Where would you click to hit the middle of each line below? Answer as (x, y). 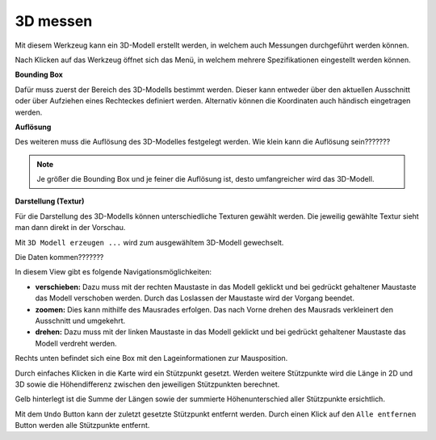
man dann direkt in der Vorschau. (70, 228)
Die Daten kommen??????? (59, 258)
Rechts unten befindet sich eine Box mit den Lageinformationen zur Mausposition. (151, 358)
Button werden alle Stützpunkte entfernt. (82, 425)
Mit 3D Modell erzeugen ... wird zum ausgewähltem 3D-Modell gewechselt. (149, 242)
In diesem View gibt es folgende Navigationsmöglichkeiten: (113, 272)
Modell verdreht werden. (76, 343)
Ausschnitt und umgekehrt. (80, 321)
